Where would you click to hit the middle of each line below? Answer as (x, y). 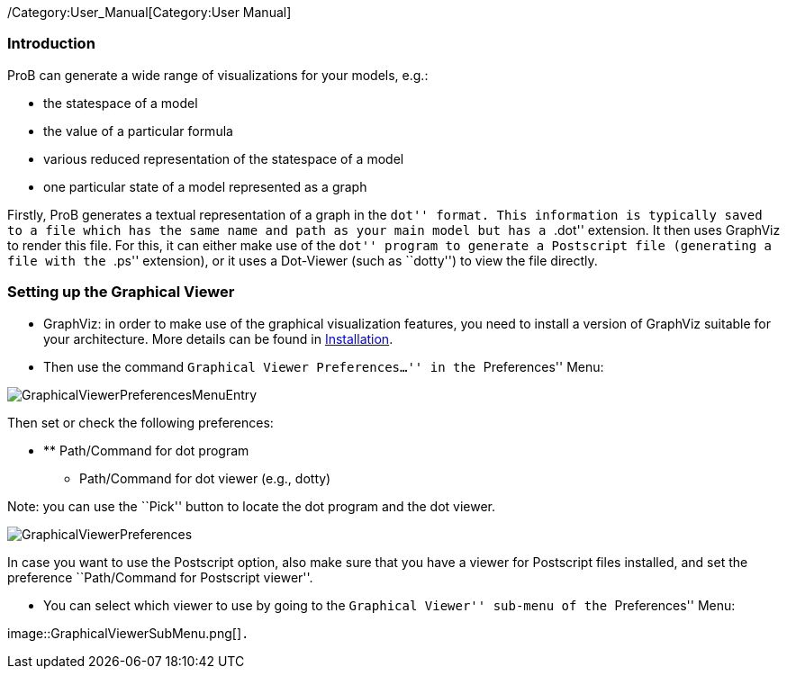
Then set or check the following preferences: (140, 422)
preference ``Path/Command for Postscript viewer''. (160, 577)
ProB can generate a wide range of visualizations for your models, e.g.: (218, 75)
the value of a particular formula (138, 131)
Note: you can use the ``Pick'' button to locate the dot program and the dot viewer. (252, 506)
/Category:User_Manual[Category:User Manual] (149, 12)
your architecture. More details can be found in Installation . (218, 338)
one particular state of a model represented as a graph (205, 186)
